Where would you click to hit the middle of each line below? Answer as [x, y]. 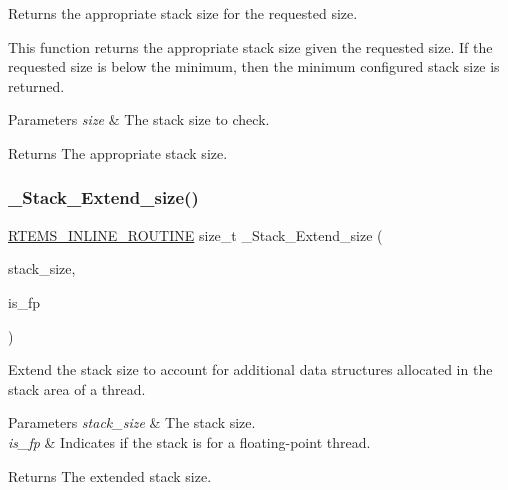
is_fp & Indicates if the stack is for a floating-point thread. [189, 441]
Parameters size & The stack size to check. [139, 119]
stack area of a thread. [77, 388]
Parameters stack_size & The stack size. [132, 422]
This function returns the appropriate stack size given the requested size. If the [250, 46]
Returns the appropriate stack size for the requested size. [183, 13]
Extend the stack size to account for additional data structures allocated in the [250, 369]
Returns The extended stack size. [110, 475]
